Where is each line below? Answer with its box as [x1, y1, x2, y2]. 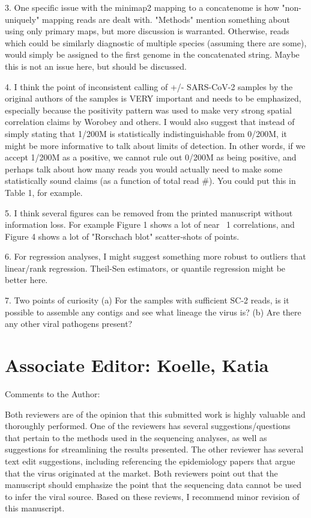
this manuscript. [5, 502, 65, 514]
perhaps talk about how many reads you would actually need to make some [5, 162, 283, 175]
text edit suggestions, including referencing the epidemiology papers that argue [5, 454, 295, 467]
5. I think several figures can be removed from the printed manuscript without [5, 206, 293, 219]
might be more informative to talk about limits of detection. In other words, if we [5, 139, 306, 151]
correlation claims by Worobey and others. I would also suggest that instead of [5, 115, 295, 128]
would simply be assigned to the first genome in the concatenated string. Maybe [5, 48, 300, 61]
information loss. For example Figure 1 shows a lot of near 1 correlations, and [5, 218, 295, 231]
